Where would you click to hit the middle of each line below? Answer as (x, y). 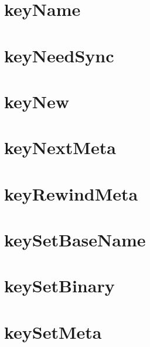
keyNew (37, 101)
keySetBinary (59, 286)
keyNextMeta (60, 147)
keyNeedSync (59, 55)
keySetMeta (53, 331)
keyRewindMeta (71, 193)
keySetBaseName (75, 240)
